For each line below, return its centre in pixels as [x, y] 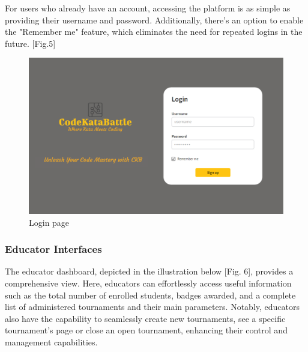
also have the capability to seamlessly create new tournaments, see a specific [145, 318]
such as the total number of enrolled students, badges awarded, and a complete [150, 295]
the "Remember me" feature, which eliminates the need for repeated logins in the [154, 32]
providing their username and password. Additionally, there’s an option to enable [154, 20]
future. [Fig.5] [30, 43]
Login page [49, 222]
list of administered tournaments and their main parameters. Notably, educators [152, 307]
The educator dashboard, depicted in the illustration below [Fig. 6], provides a [149, 271]
